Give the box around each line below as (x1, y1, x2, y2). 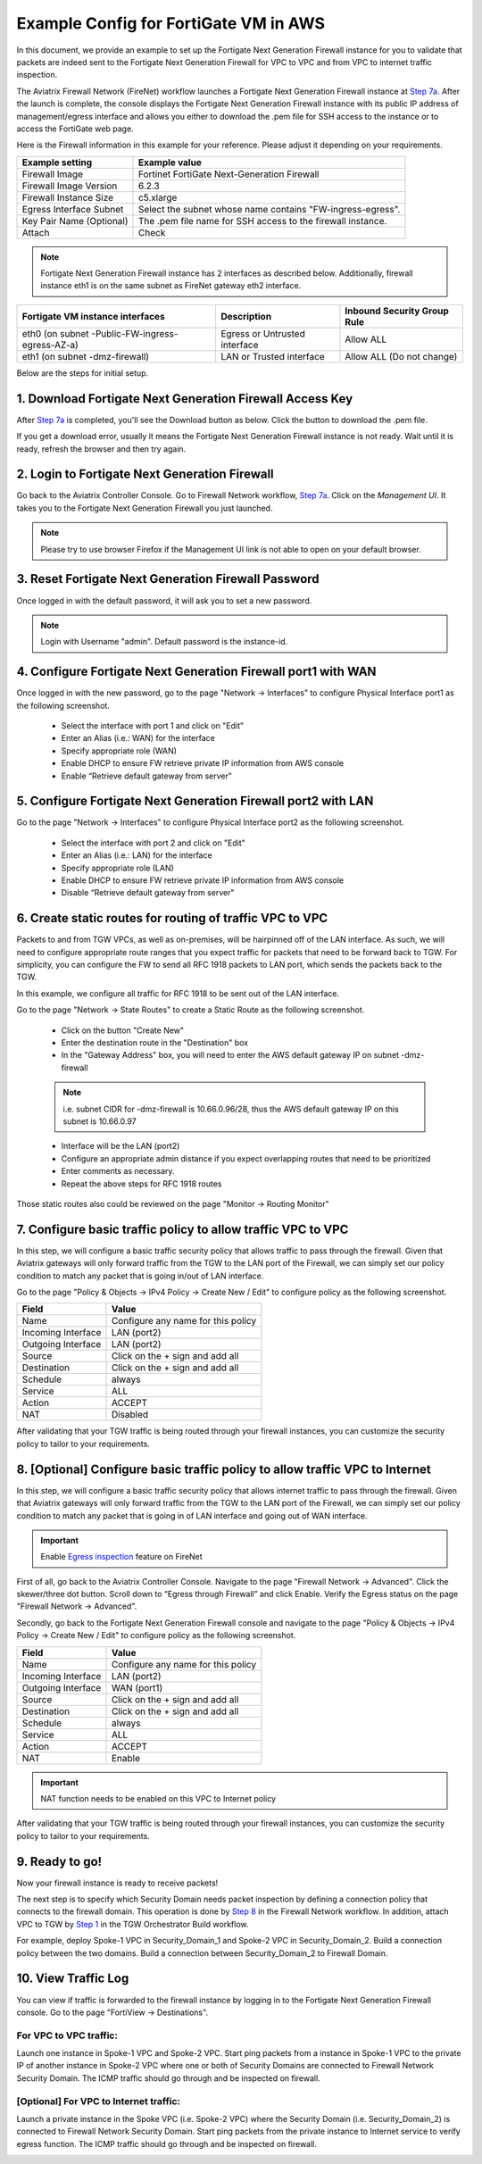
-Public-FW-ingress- (90, 327, 179, 339)
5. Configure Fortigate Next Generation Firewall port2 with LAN (16, 794, 374, 809)
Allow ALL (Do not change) (345, 350, 458, 362)
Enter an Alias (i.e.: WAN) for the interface (61, 733, 216, 744)
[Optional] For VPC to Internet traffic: (16, 2094, 181, 2107)
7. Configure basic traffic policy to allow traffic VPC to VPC (16, 1221, 349, 1236)
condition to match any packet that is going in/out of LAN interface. (16, 1270, 264, 1281)
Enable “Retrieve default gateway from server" (61, 770, 232, 781)
